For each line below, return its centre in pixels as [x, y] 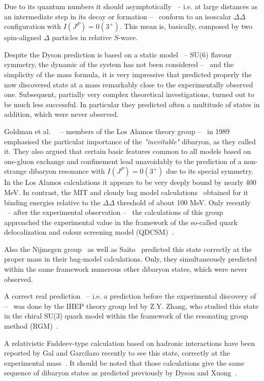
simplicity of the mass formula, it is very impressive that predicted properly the [128, 74]
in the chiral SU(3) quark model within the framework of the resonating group [126, 316]
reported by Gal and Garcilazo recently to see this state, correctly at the [117, 353]
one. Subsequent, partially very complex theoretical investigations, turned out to [129, 94]
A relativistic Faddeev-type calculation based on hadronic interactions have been [130, 343]
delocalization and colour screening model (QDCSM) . [89, 232]
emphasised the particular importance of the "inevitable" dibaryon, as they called [130, 141]
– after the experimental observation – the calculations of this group [115, 212]
